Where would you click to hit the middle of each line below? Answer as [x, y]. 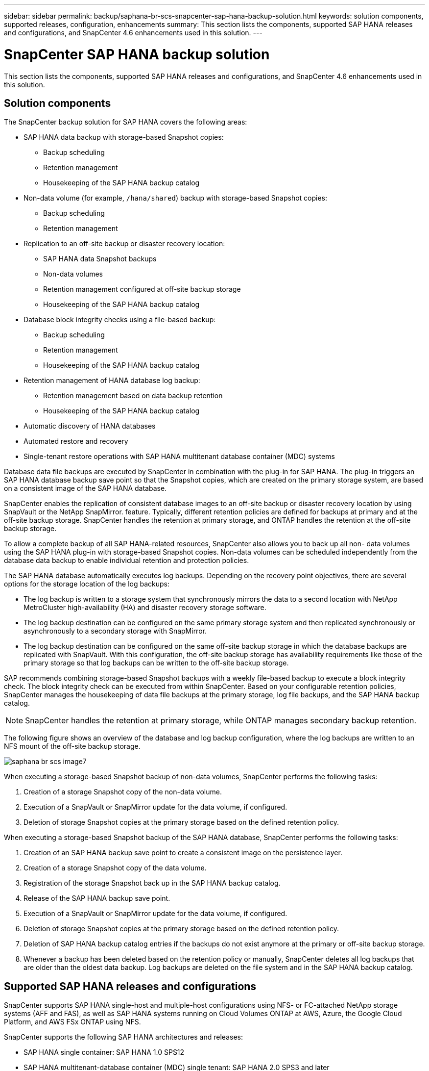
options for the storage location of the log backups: [87, 584]
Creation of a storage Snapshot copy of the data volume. [115, 868]
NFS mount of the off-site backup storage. [72, 746]
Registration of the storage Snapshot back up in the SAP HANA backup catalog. [152, 883]
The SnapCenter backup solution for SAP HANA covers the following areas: [126, 122]
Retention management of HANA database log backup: [112, 381]
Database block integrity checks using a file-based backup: [120, 320]
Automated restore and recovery [76, 441]
